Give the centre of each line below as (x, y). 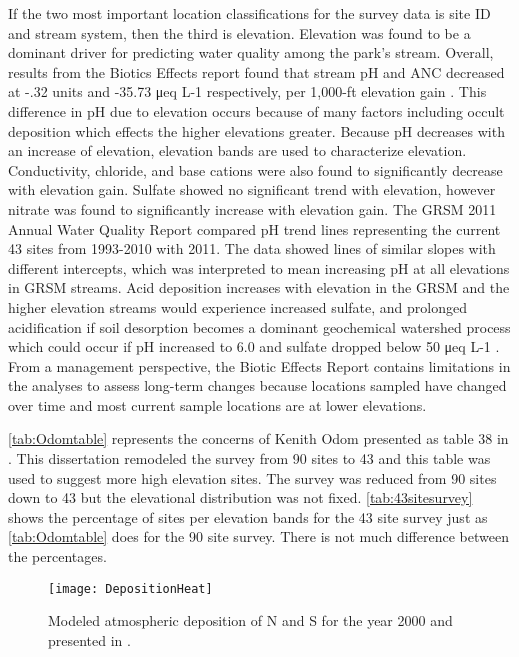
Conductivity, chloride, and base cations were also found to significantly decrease (255, 169)
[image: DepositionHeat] (130, 588)
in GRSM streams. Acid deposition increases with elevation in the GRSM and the (259, 287)
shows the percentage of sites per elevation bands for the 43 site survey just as (248, 516)
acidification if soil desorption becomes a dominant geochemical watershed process (259, 326)
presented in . (89, 639)
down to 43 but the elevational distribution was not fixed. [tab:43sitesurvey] (240, 497)
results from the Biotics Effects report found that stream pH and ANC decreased (256, 71)
